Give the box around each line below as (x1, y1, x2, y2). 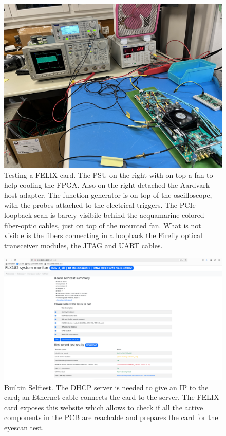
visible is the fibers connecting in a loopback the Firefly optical (4, 230, 202, 241)
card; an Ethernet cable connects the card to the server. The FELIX (4, 392, 219, 403)
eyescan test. (4, 422, 44, 432)
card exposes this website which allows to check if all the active (4, 402, 203, 412)
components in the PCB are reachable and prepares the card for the (4, 412, 218, 423)
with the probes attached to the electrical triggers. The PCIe (4, 199, 196, 210)
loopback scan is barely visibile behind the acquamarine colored (4, 209, 204, 220)
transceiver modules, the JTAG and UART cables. (4, 240, 163, 250)
